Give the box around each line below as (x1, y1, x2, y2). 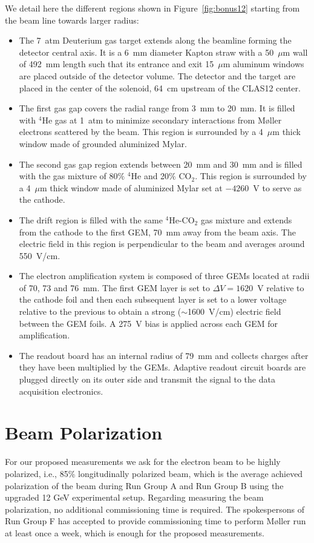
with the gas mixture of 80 (19, 169, 118, 182)
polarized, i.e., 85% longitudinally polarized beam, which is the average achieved (5, 467, 303, 479)
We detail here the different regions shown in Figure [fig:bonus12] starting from (5, 2, 300, 14)
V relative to (257, 281, 304, 294)
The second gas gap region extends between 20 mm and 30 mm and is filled (19, 157, 303, 170)
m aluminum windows (223, 58, 304, 70)
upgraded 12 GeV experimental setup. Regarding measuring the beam (5, 491, 264, 504)
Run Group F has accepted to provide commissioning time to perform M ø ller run (5, 515, 306, 527)
